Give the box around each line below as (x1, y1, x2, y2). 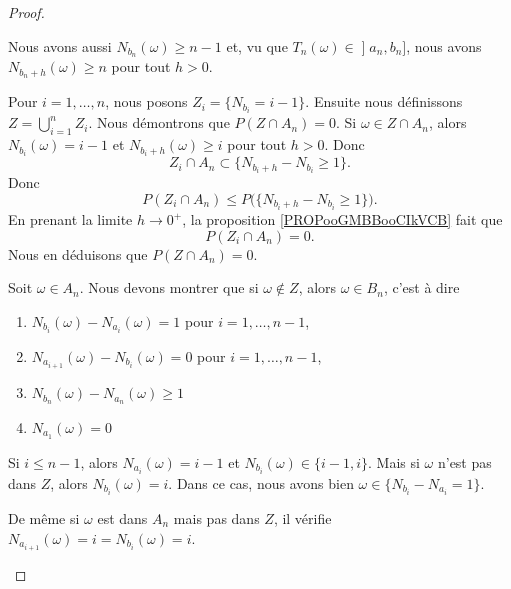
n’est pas (437, 451, 492, 472)
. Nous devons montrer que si (79, 277, 259, 298)
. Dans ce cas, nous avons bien (168, 472, 354, 493)
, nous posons (105, 91, 188, 112)
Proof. (8, 2, 45, 22)
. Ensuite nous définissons (305, 91, 463, 112)
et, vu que (226, 35, 288, 56)
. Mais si (368, 451, 420, 472)
